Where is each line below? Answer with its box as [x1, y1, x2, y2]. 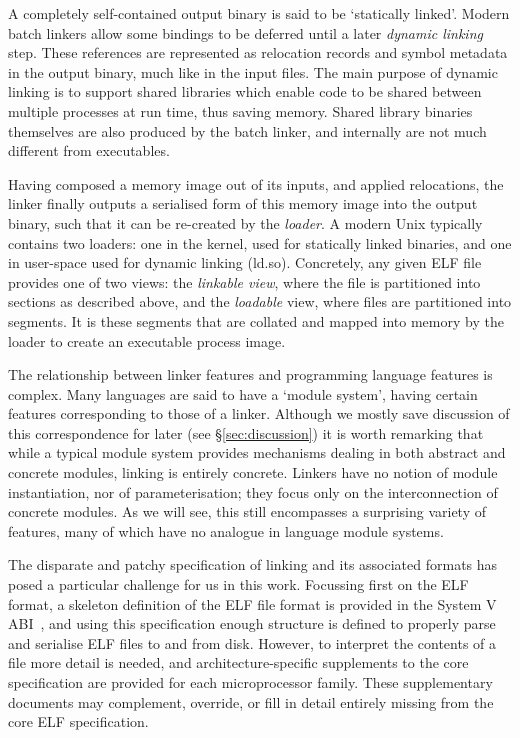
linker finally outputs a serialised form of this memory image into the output [8, 193, 478, 214]
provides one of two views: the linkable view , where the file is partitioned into [8, 271, 481, 292]
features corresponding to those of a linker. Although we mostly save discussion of [8, 403, 510, 424]
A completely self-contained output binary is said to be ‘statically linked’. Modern [8, 3, 510, 23]
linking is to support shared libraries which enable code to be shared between [8, 81, 482, 102]
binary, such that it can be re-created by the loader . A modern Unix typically [8, 212, 483, 233]
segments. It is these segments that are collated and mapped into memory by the [8, 310, 504, 331]
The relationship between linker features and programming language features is [8, 364, 493, 385]
